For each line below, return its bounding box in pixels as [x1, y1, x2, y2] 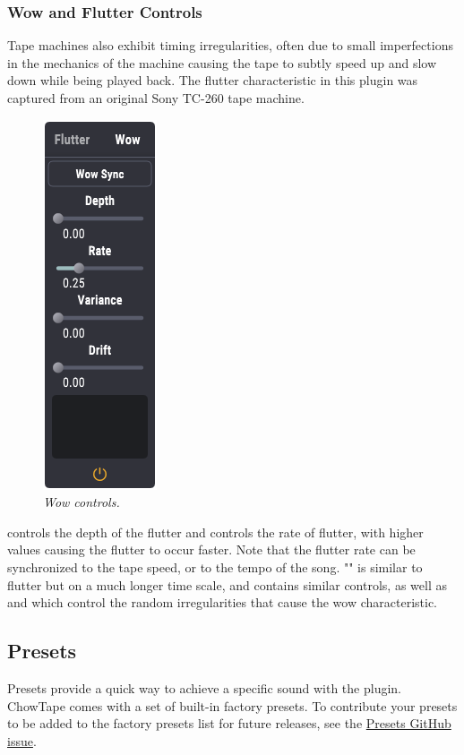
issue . [7, 731, 37, 750]
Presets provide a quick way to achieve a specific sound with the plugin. [7, 678, 402, 697]
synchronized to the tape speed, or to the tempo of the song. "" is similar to [7, 557, 423, 576]
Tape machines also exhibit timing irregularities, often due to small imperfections [7, 36, 453, 55]
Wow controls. [43, 493, 120, 511]
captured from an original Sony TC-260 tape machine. [7, 89, 305, 107]
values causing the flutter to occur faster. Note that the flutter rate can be [7, 540, 416, 559]
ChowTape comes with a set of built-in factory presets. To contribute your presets [7, 696, 458, 715]
